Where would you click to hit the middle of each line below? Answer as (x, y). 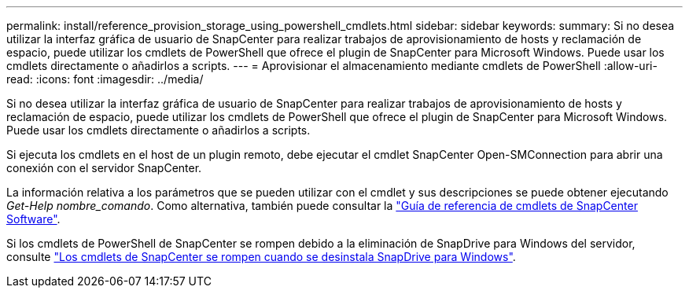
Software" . (33, 219)
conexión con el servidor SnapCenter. (104, 168)
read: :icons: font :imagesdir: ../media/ (105, 79)
